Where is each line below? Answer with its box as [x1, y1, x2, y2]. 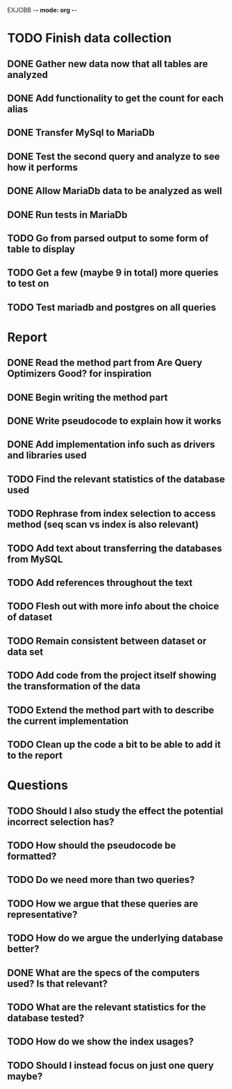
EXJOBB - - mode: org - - [7, 6, 78, 14]
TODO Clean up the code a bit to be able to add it [7, 738, 221, 750]
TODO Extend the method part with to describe [7, 704, 215, 716]
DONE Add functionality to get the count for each [7, 92, 224, 104]
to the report [7, 749, 63, 761]
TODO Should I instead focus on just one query [7, 1059, 214, 1071]
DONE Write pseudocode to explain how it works [7, 415, 222, 427]
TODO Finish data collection [7, 31, 172, 46]
